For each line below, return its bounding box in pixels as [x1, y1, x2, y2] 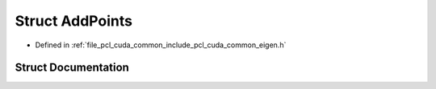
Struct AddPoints [15, 12, 133, 30]
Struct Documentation [15, 61, 129, 75]
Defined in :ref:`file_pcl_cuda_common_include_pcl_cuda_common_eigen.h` [35, 40, 287, 50]
